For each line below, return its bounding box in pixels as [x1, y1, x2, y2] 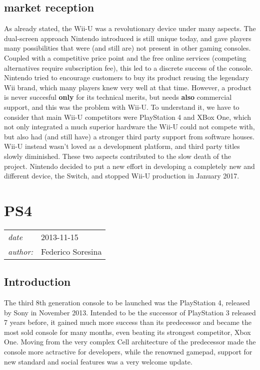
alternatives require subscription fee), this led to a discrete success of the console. [4, 62, 253, 73]
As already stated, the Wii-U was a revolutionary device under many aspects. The [4, 23, 256, 34]
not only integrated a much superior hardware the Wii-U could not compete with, [4, 121, 255, 132]
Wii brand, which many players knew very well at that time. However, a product [4, 82, 251, 92]
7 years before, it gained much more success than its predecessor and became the [4, 317, 251, 327]
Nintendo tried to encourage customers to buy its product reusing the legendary [4, 72, 249, 83]
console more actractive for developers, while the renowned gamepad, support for [4, 346, 252, 356]
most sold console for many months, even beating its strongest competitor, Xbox [4, 326, 251, 337]
